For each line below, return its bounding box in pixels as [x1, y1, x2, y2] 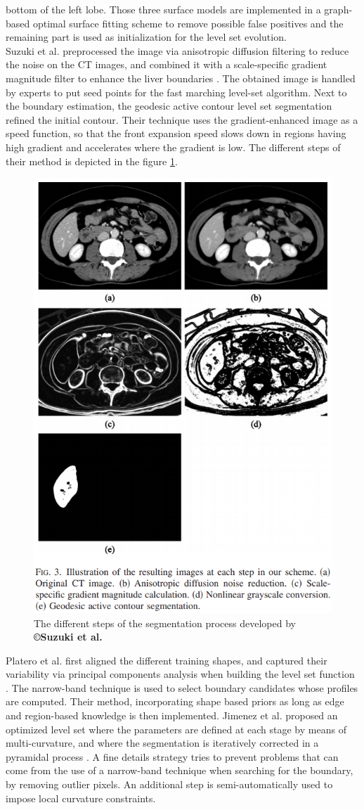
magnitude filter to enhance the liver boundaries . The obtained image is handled [6, 70, 356, 85]
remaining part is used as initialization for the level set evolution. [6, 30, 287, 44]
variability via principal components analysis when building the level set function [6, 667, 355, 681]
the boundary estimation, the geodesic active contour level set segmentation [6, 98, 332, 113]
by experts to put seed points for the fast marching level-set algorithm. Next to [6, 84, 347, 99]
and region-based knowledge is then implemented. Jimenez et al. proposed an [6, 708, 338, 723]
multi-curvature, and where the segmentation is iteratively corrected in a [6, 735, 319, 750]
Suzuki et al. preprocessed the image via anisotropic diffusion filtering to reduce [6, 43, 349, 58]
